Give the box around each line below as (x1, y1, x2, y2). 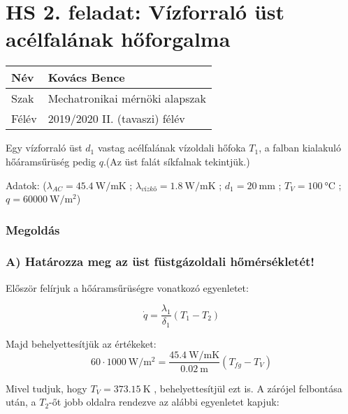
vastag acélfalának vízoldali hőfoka (97, 140, 246, 155)
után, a (6, 394, 36, 409)
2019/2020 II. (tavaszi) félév (48, 110, 185, 127)
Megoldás (6, 221, 60, 238)
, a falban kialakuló (259, 140, 342, 155)
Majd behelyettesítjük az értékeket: (6, 336, 157, 350)
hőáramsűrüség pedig (6, 154, 96, 168)
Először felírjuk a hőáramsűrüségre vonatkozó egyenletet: (6, 280, 249, 295)
